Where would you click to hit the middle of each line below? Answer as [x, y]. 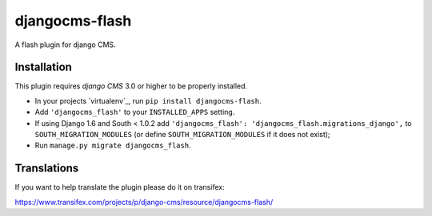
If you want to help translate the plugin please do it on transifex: [120, 187]
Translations [47, 169]
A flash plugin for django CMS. [65, 45]
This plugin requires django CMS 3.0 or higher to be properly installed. [131, 86]
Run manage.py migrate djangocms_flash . [113, 145]
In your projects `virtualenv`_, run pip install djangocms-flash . [148, 100]
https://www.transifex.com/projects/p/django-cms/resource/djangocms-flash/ [144, 202]
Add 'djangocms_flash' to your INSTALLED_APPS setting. [135, 112]
